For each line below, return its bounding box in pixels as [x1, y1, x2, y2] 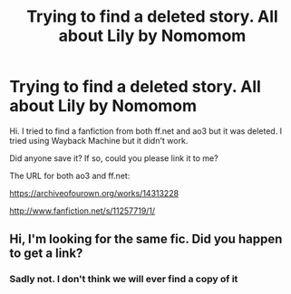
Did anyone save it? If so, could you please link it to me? [9, 152, 219, 164]
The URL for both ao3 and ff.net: [9, 170, 131, 181]
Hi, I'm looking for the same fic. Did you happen [9, 232, 283, 247]
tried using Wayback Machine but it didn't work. [9, 135, 189, 146]
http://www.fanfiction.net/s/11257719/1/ [9, 205, 156, 216]
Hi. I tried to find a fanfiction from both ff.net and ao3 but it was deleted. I [9, 125, 283, 137]
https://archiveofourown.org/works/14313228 [9, 187, 179, 198]
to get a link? [9, 246, 83, 261]
